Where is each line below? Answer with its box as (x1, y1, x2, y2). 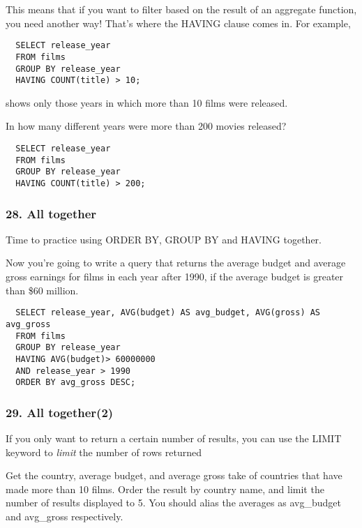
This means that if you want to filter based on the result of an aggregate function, (6, 2, 357, 16)
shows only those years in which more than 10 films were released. (6, 95, 288, 110)
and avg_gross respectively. (6, 509, 123, 523)
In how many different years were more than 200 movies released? (6, 119, 287, 133)
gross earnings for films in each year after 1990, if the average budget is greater (6, 269, 344, 284)
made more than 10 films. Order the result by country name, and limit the (6, 481, 324, 496)
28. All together (6, 204, 97, 222)
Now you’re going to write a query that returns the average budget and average (6, 255, 346, 270)
